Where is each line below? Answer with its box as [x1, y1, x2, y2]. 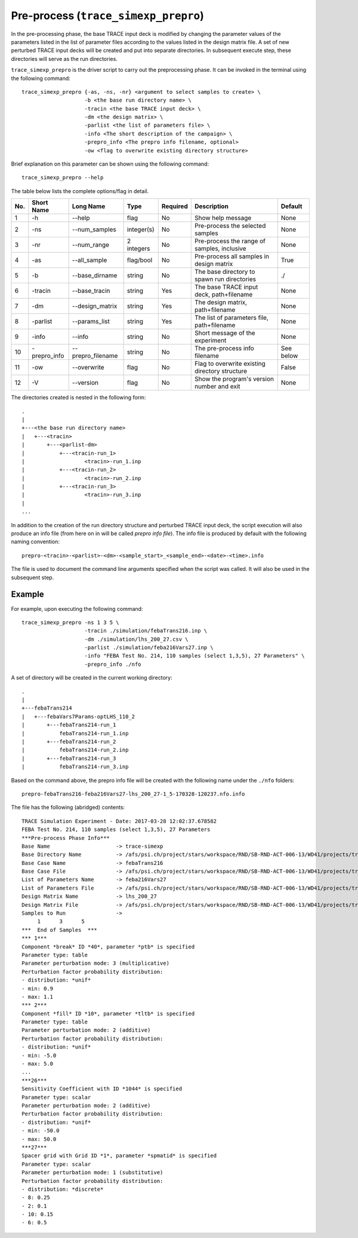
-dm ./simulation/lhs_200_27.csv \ [84, 635, 189, 643]
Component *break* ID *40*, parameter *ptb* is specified [21, 943, 195, 950]
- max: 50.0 [21, 1136, 57, 1142]
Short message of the [194, 329, 256, 337]
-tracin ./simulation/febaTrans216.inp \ [84, 628, 208, 634]
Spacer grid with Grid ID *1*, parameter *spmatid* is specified [21, 1153, 217, 1159]
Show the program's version [194, 375, 274, 383]
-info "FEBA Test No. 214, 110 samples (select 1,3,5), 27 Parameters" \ [84, 652, 305, 659]
